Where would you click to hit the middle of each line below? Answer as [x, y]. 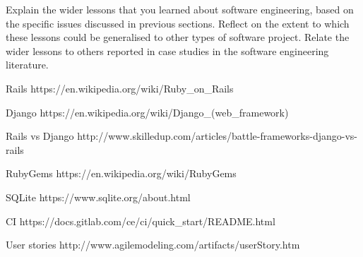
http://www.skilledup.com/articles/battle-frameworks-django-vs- [217, 136]
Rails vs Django [40, 136]
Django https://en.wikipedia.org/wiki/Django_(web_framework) [147, 112]
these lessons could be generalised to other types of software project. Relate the [178, 37]
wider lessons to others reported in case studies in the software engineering [167, 50]
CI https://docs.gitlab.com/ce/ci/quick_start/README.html [141, 221]
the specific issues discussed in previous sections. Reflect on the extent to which [178, 23]
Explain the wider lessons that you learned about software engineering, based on [180, 9]
